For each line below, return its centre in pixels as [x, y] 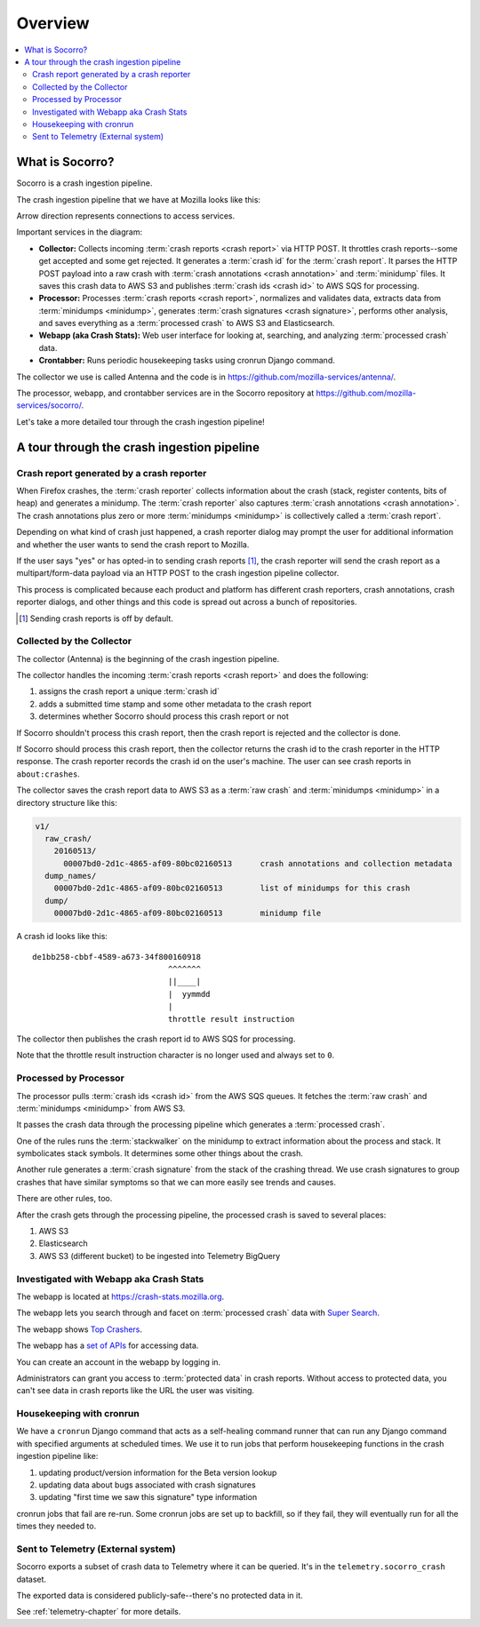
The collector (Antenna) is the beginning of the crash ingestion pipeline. [148, 658]
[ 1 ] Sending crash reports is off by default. [96, 618]
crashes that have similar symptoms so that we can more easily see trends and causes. [176, 1182]
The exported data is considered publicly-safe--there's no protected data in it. [160, 1596]
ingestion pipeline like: [57, 1456]
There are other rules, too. [64, 1199]
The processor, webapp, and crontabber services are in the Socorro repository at [165, 393]
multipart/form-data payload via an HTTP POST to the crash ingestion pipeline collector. [178, 573]
